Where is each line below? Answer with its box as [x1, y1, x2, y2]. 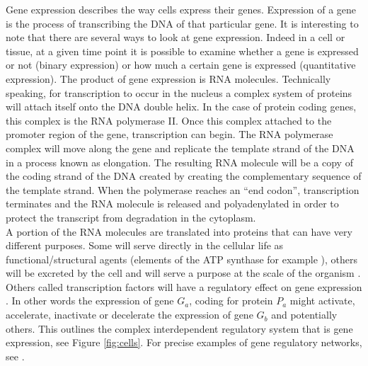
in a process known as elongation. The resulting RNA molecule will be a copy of [6, 154, 353, 169]
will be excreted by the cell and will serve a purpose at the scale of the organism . [6, 265, 361, 280]
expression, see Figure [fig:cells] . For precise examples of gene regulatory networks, [6, 335, 362, 350]
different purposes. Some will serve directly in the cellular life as [6, 238, 284, 253]
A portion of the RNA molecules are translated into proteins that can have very [6, 224, 352, 239]
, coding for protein [189, 293, 273, 308]
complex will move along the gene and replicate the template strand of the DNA [6, 140, 355, 155]
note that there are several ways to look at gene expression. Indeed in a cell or [6, 30, 345, 45]
